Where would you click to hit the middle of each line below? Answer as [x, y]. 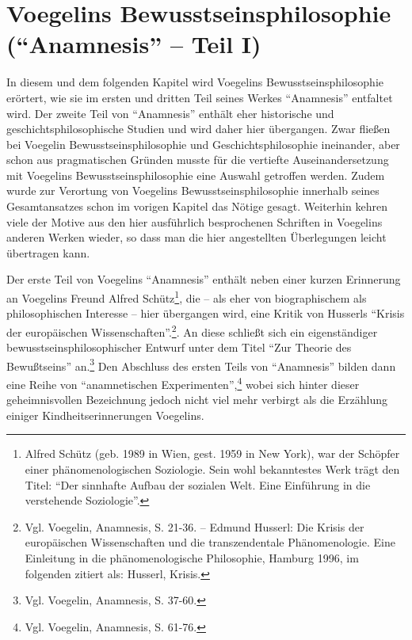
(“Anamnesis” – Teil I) [134, 44]
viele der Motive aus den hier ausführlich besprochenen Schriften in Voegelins [195, 221]
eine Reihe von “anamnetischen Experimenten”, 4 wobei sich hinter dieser [183, 383]
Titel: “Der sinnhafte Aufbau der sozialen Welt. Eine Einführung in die [198, 484]
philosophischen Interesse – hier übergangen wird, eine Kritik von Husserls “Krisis [206, 313]
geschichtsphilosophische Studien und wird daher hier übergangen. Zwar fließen [198, 129]
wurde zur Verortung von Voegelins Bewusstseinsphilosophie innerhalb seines [193, 190]
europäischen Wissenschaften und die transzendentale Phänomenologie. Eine [210, 542]
